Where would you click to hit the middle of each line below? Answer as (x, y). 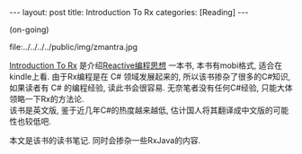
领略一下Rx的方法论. (47, 99)
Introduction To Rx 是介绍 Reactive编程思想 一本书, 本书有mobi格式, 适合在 (146, 65)
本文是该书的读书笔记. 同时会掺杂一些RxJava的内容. (105, 140)
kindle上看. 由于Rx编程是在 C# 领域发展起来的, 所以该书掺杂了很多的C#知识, (150, 77)
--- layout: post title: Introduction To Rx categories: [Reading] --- (129, 12)
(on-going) (29, 30)
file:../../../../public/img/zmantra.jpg (73, 47)
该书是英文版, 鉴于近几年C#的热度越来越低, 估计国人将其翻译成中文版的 (142, 110)
